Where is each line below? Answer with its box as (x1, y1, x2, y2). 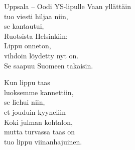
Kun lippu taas (4, 77, 50, 88)
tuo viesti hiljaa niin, (4, 11, 68, 21)
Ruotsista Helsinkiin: (4, 30, 68, 41)
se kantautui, (4, 21, 44, 31)
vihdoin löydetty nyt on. (4, 50, 79, 60)
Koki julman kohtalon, (4, 116, 73, 127)
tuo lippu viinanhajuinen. (4, 136, 82, 146)
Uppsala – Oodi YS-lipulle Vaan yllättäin (4, 1, 131, 11)
